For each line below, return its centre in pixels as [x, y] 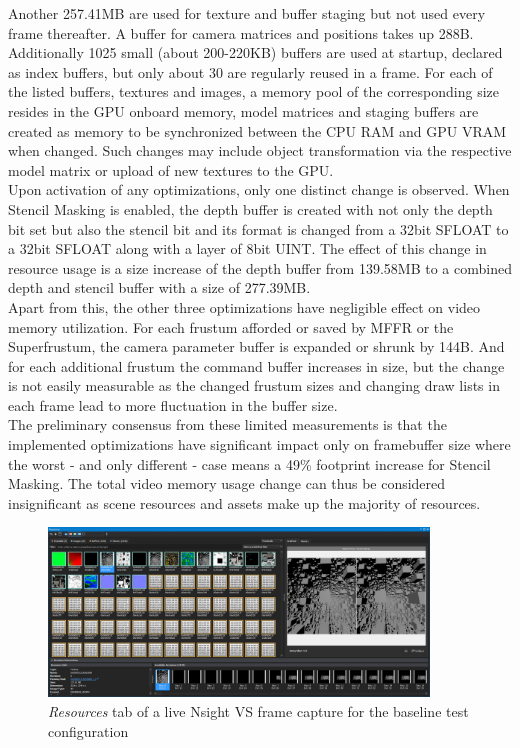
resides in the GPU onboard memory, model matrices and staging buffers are [243, 110]
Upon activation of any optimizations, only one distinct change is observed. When [259, 189]
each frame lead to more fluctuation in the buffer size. [173, 404]
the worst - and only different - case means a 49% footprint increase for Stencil [249, 463]
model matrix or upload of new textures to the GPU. [171, 169]
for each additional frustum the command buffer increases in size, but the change [256, 365]
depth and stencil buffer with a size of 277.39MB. [159, 287]
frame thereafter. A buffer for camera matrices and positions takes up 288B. [241, 32]
